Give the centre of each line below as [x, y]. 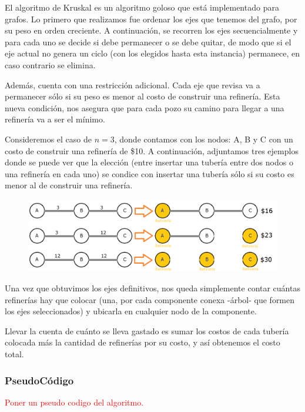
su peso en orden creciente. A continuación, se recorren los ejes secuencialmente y [151, 30]
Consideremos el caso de [48, 139]
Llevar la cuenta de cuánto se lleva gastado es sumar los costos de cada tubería [147, 330]
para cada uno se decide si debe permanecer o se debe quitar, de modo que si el [148, 41]
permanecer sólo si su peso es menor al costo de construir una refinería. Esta [143, 96]
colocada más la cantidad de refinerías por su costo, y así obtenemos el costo [143, 342]
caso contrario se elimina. [50, 64]
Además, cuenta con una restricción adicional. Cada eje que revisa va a [133, 84]
